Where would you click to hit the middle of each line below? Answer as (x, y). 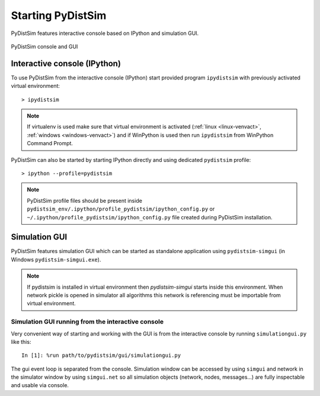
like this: (21, 341)
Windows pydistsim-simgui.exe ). (56, 259)
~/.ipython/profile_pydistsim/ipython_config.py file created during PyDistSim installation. (150, 217)
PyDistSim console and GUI (44, 46)
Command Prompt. (50, 143)
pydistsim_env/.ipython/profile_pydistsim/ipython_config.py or (121, 209)
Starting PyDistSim (59, 15)
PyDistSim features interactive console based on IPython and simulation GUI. (105, 33)
